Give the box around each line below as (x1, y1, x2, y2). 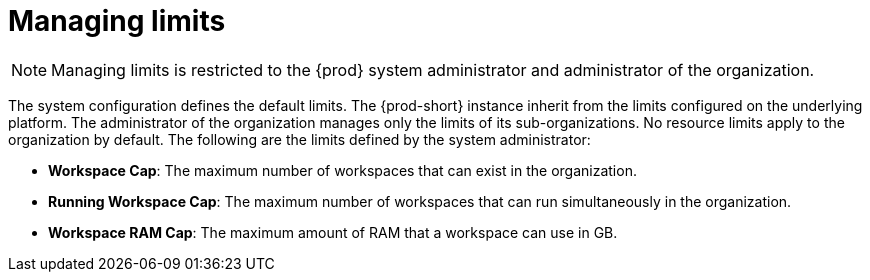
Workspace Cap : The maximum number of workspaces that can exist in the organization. (48, 161, 637, 179)
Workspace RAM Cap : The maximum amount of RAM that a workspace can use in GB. (48, 223, 618, 241)
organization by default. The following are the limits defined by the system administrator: (8, 130, 591, 148)
